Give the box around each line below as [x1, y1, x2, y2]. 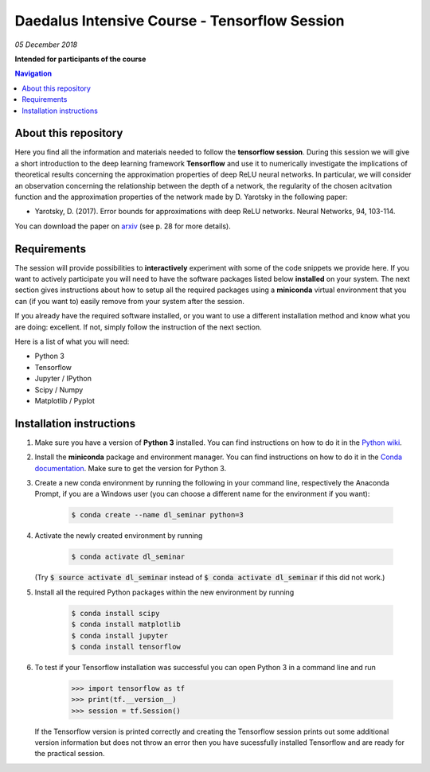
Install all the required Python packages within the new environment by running [34, 587, 295, 597]
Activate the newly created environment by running [34, 531, 203, 540]
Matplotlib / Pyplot [34, 396, 96, 405]
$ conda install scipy [71, 609, 160, 618]
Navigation [14, 68, 52, 79]
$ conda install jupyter [71, 631, 169, 640]
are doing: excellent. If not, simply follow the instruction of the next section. [14, 322, 262, 332]
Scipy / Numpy [34, 384, 84, 394]
